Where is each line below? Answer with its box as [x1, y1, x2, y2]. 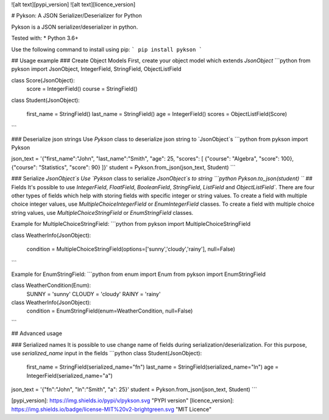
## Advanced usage [11, 330, 62, 337]
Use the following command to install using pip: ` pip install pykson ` [11, 46, 203, 53]
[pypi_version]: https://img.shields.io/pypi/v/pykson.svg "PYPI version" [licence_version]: [11, 397, 235, 404]
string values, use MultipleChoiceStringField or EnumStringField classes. [11, 209, 194, 216]
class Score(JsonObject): [11, 76, 76, 84]
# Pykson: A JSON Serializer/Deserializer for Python [11, 12, 143, 20]
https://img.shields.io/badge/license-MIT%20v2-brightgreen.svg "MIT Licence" [11, 405, 212, 413]
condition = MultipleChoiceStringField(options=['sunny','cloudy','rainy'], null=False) [26, 245, 236, 253]
